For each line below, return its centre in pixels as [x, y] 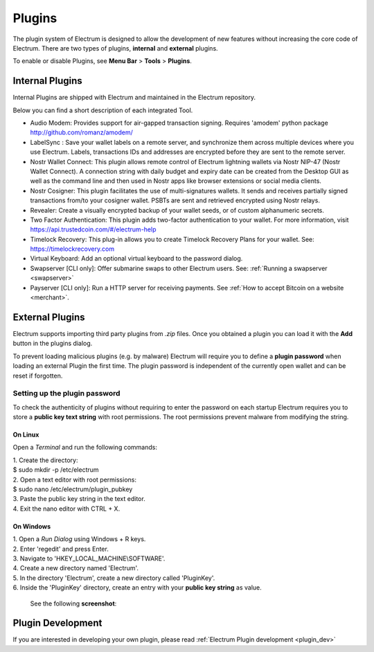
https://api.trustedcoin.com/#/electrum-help [93, 229]
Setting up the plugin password [66, 394]
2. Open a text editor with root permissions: [74, 479]
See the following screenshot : [73, 603]
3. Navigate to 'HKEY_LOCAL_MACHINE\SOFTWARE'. [89, 558]
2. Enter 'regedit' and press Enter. [61, 549]
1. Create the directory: [45, 460]
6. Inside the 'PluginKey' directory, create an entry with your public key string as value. [137, 588]
